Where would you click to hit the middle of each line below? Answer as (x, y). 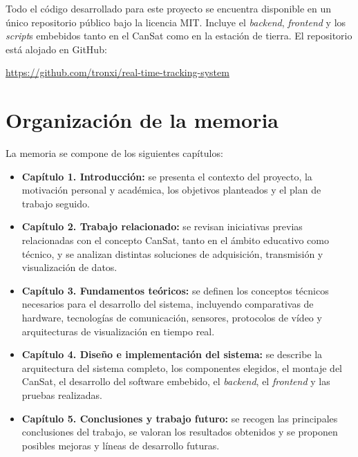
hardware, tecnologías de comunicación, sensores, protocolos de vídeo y (172, 318)
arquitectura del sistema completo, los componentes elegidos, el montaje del (182, 367)
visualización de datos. (69, 267)
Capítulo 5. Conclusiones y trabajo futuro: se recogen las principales (180, 418)
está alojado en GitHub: (56, 49)
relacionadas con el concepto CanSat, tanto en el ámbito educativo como (175, 240)
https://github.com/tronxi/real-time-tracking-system (117, 72)
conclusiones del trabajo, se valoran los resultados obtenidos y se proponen (180, 432)
